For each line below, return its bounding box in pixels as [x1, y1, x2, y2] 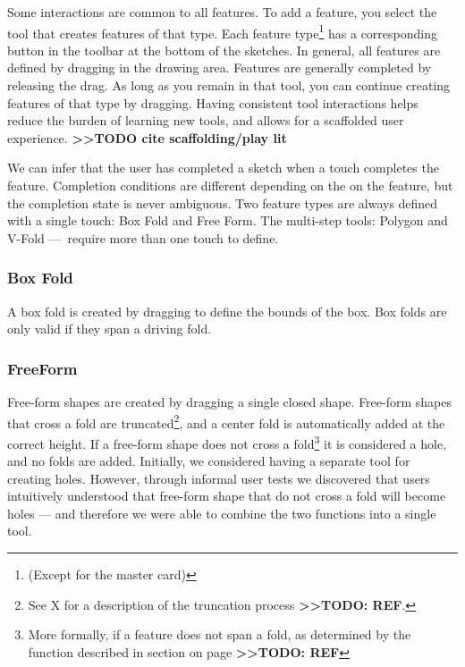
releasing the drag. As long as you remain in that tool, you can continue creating [7, 76, 451, 95]
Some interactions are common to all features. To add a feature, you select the [7, 3, 437, 21]
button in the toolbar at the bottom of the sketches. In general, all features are [7, 40, 441, 59]
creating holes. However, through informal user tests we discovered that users [7, 469, 430, 487]
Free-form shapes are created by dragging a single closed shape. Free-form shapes [7, 393, 452, 410]
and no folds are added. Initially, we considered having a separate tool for [7, 452, 410, 470]
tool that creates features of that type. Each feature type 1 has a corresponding [7, 21, 437, 42]
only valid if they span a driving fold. [7, 319, 212, 338]
